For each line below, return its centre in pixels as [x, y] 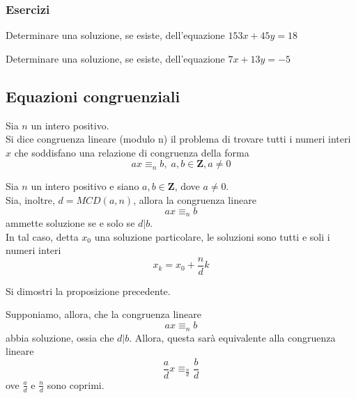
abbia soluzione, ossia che [60, 337]
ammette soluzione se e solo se [70, 223]
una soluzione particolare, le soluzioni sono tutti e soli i [212, 236]
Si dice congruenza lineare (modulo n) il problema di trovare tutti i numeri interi [178, 139]
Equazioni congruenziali [93, 96]
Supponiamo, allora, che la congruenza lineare [103, 314]
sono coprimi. [76, 384]
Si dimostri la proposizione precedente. [88, 290]
